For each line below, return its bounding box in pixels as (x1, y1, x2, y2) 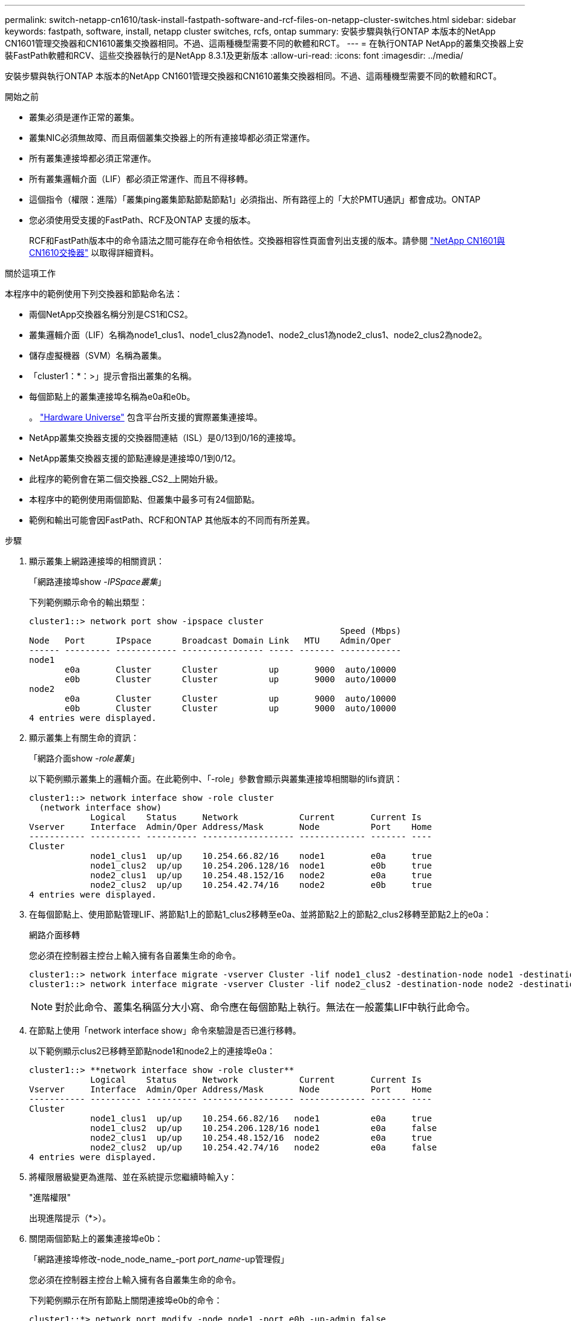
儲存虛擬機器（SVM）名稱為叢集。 (29, 350, 167, 360)
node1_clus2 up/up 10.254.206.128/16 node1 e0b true (90, 861, 432, 870)
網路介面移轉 (29, 930, 80, 940)
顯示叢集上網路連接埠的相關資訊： (29, 556, 165, 566)
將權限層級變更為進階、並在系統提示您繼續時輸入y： (29, 1172, 237, 1182)
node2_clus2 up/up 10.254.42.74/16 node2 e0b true (90, 880, 432, 890)
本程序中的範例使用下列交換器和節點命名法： (5, 289, 183, 299)
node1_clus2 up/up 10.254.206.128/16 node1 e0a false (90, 1123, 437, 1133)
